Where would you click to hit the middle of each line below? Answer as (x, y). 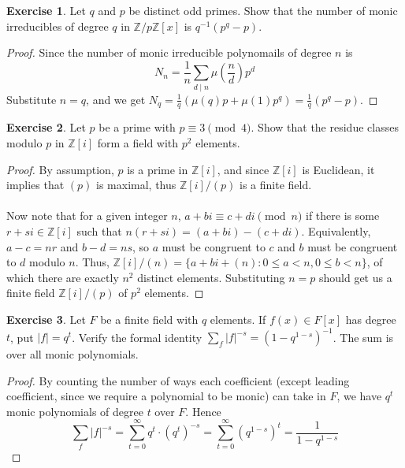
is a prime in (158, 169)
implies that (35, 185)
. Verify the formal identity (137, 337)
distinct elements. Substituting (211, 277)
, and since (243, 169)
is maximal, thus (136, 185)
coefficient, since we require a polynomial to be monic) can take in (166, 396)
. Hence (203, 411)
